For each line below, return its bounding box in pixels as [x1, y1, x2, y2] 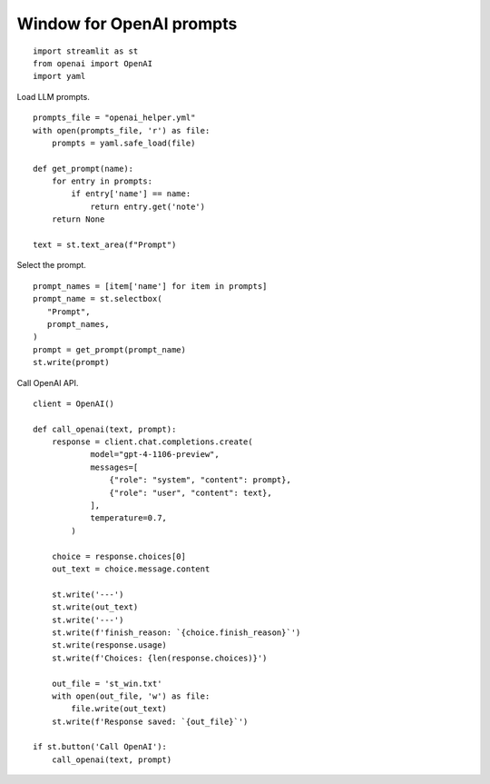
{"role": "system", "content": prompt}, [109, 475, 292, 485]
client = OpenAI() [33, 398, 115, 409]
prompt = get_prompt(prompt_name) [33, 344, 186, 354]
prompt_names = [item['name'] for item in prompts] [33, 281, 268, 291]
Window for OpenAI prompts [16, 14, 238, 34]
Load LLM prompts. [16, 91, 90, 102]
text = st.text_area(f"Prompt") [33, 240, 177, 250]
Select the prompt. [16, 260, 86, 271]
